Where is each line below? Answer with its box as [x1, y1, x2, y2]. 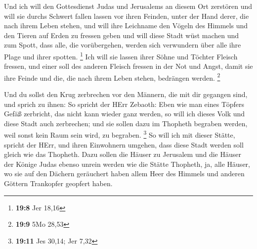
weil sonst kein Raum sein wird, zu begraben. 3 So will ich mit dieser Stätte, [4, 128, 235, 140]
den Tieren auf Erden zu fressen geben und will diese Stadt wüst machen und [4, 30, 239, 40]
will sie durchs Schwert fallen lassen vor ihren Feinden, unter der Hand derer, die [4, 10, 249, 21]
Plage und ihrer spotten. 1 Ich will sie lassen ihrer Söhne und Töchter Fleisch [4, 50, 238, 61]
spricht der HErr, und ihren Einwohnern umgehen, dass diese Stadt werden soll [4, 139, 244, 149]
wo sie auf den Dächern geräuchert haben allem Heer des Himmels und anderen [4, 168, 245, 179]
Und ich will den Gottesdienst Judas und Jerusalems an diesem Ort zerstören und [4, 1, 253, 11]
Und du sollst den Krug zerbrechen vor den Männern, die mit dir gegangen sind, [4, 89, 248, 100]
